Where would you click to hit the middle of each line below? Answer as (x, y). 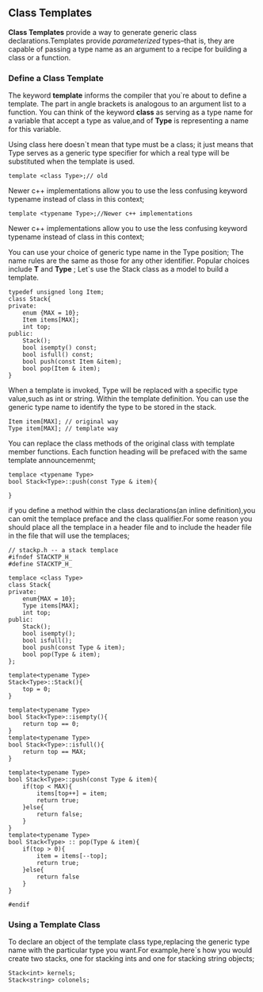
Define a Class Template (56, 78)
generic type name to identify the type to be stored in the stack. (112, 407)
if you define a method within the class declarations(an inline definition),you (132, 511)
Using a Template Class (54, 924)
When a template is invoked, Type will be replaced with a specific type (123, 390)
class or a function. (40, 57)
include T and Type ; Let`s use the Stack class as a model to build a (118, 269)
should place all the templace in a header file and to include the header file (130, 527)
